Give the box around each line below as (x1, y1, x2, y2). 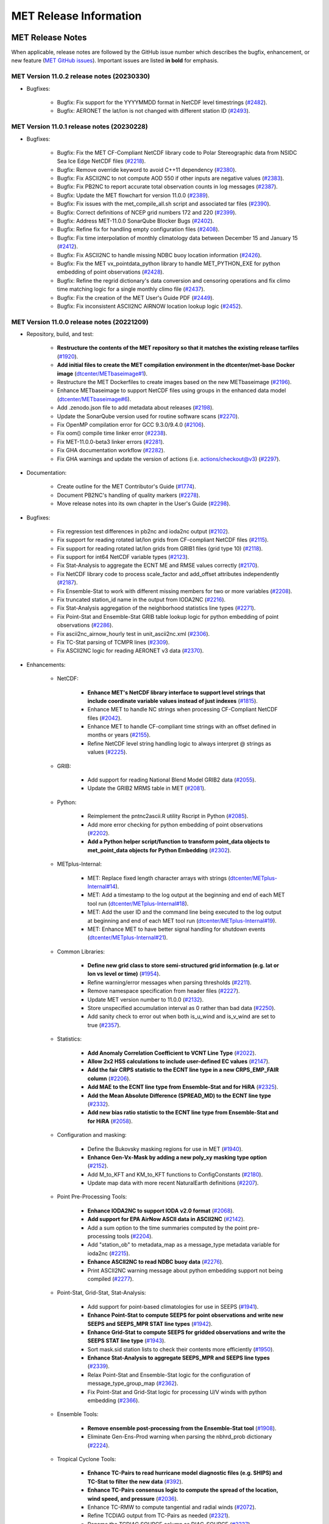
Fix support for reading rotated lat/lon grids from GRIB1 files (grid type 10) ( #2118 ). (57, 544, 263, 552)
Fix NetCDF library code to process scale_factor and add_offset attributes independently (57, 570, 280, 577)
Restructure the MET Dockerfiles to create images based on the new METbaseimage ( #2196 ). (57, 379, 292, 386)
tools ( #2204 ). (116, 1233, 154, 1240)
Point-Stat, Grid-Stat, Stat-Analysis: (57, 1289, 146, 1297)
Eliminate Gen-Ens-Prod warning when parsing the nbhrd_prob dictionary (87, 1433, 272, 1440)
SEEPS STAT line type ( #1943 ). (87, 1337, 166, 1344)
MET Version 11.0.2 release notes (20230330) (11, 72, 150, 80)
